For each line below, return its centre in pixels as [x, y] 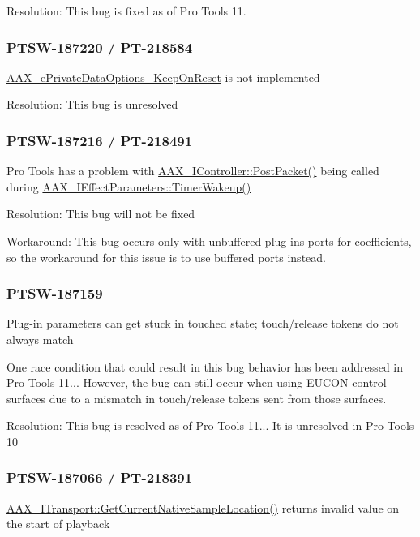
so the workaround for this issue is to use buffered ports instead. [166, 257]
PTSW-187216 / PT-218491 [100, 140]
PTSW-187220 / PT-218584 [100, 47]
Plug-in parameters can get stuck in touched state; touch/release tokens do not [203, 323]
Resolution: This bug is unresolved [92, 104]
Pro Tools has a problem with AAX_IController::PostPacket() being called [193, 171]
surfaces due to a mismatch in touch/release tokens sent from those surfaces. [197, 398]
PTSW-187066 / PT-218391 [100, 477]
